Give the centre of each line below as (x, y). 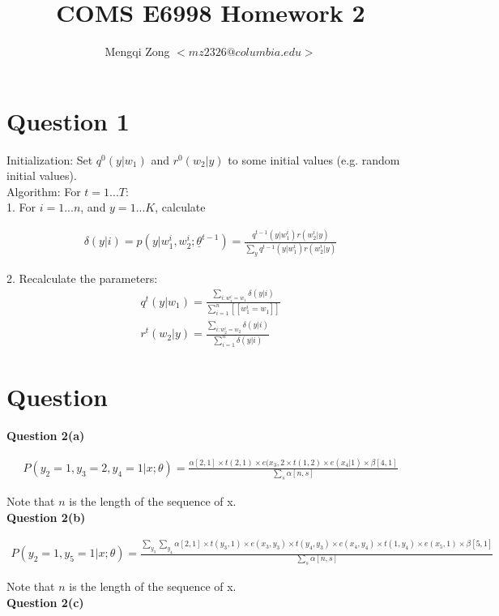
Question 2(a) (46, 436)
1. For (21, 207)
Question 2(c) (45, 602)
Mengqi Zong (137, 51)
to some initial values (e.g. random (314, 159)
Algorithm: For (44, 191)
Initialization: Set (50, 159)
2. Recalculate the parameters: (82, 278)
